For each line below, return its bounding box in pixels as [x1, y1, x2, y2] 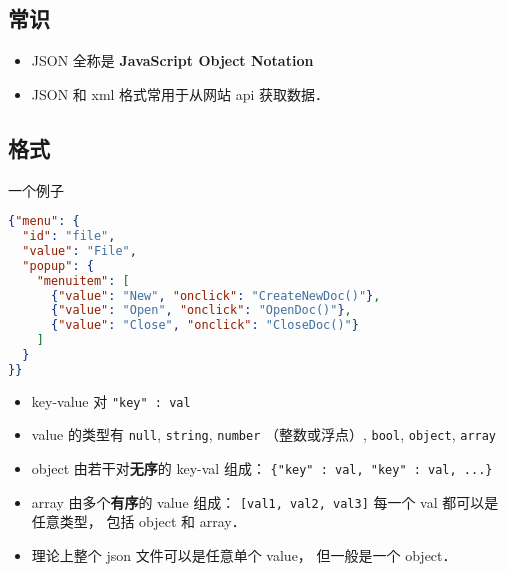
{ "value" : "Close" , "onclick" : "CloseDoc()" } [50, 318, 359, 333]
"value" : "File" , [22, 243, 137, 258]
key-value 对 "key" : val [31, 390, 191, 411]
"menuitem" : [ [36, 273, 130, 288]
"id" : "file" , [22, 229, 116, 244]
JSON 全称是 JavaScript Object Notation [31, 50, 314, 71]
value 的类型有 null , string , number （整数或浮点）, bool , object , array [31, 424, 497, 445]
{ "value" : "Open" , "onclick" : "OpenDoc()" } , [50, 303, 352, 318]
